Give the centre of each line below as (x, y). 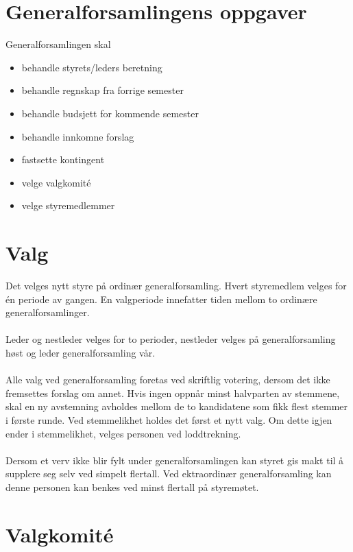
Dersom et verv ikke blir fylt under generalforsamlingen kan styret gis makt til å (175, 460)
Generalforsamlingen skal (58, 44)
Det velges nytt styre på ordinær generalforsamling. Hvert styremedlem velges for (176, 285)
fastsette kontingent (63, 159)
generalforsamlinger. (48, 312)
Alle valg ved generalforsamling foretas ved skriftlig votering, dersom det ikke (168, 380)
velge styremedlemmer (68, 205)
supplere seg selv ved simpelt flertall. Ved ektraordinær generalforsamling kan (169, 473)
